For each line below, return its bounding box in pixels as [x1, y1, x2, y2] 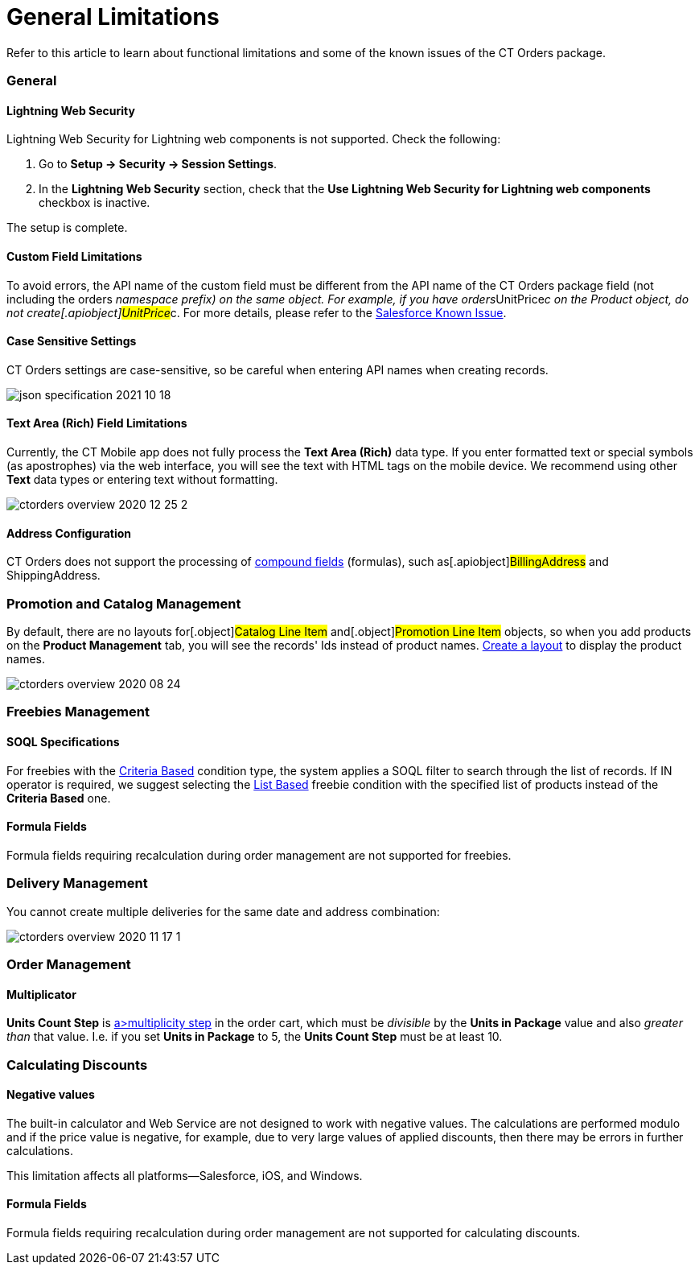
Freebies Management [6, 704, 150, 720]
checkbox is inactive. [39, 196, 150, 210]
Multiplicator [6, 987, 76, 1001]
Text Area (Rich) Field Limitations [6, 416, 187, 431]
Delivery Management [6, 875, 148, 892]
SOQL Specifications [6, 734, 120, 749]
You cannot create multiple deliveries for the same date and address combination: [6, 904, 440, 918]
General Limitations [6, 3, 220, 31]
